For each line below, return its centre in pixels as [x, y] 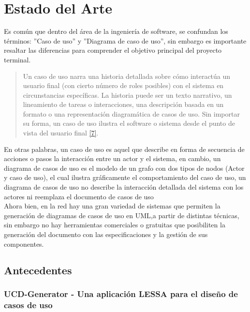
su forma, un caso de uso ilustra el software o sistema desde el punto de [129, 123]
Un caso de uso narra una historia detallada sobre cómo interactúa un [127, 76]
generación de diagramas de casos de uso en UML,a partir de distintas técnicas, [122, 215]
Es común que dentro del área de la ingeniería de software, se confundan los [116, 31]
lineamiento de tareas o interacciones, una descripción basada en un [123, 104]
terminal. [17, 59]
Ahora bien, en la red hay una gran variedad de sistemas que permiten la [112, 206]
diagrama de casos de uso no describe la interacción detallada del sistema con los [124, 187]
